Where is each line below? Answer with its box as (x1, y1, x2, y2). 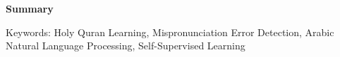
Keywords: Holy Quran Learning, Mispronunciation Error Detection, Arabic (6, 24, 334, 39)
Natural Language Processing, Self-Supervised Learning (6, 38, 245, 53)
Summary (6, 1, 54, 15)
